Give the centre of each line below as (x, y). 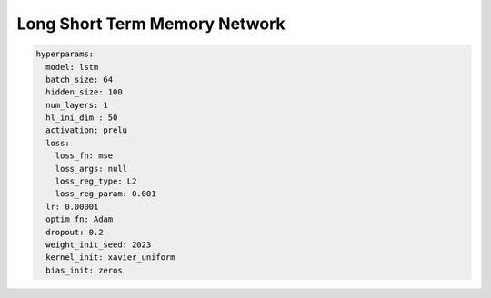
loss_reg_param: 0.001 (105, 194)
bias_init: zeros (84, 270)
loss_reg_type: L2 (96, 181)
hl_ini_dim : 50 (82, 118)
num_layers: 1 (77, 105)
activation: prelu (86, 130)
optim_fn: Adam (80, 219)
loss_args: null (91, 169)
